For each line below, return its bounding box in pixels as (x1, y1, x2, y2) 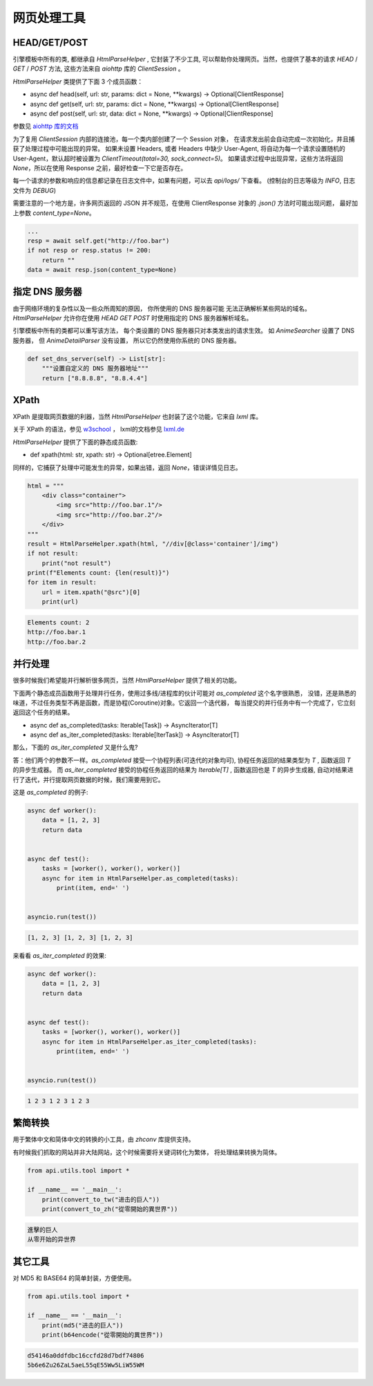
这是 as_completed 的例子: (12, 788, 89, 797)
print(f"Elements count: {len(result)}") (27, 569, 170, 577)
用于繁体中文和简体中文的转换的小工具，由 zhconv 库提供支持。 (12, 1135, 195, 1144)
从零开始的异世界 (27, 1235, 76, 1244)
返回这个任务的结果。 (12, 708, 74, 717)
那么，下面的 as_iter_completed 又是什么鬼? (12, 743, 138, 752)
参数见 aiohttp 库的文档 (12, 122, 79, 131)
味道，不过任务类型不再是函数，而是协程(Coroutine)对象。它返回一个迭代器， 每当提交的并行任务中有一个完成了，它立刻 (12, 699, 356, 707)
